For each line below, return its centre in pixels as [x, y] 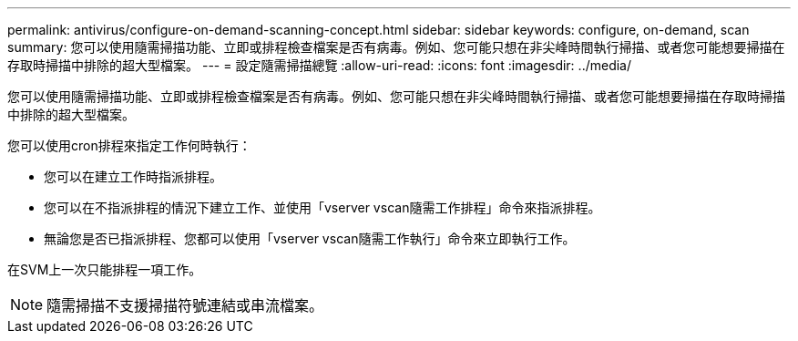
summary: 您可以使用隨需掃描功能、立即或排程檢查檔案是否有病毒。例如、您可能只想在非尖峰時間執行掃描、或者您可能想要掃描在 [396, 47]
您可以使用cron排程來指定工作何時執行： [129, 145]
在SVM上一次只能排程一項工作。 [105, 269]
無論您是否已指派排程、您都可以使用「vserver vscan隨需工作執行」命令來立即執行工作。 [310, 238]
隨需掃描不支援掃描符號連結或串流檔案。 [185, 305]
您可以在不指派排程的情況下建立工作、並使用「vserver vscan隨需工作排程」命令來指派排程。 [322, 207]
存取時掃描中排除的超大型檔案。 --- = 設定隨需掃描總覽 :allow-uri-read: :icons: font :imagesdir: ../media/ [320, 65]
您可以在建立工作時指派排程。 [133, 176]
